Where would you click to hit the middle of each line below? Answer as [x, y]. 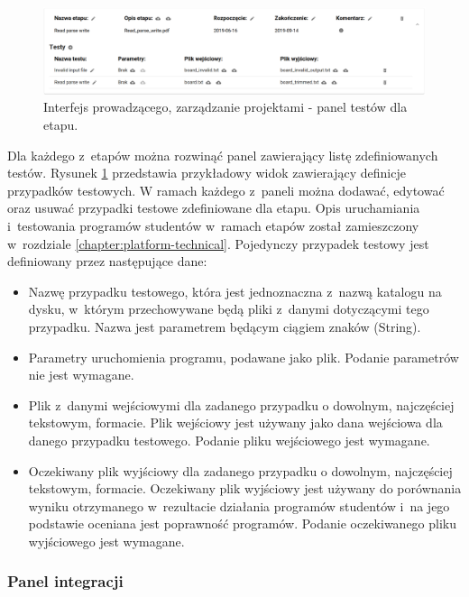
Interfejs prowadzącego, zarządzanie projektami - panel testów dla [225, 107]
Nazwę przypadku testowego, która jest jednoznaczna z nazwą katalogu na [235, 291]
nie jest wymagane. [81, 375]
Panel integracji [65, 581]
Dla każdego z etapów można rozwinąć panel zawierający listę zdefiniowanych [223, 155]
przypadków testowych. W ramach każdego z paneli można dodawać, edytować [226, 190]
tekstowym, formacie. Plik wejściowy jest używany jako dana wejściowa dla [235, 422]
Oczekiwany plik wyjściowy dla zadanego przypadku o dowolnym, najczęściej [240, 470]
